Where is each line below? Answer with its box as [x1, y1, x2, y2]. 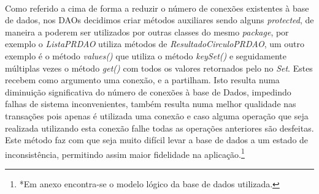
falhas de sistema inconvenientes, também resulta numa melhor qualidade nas [5, 97, 296, 110]
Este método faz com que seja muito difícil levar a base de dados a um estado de [5, 133, 309, 146]
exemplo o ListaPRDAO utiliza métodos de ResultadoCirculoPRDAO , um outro [5, 37, 305, 50]
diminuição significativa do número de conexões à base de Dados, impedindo [5, 85, 291, 98]
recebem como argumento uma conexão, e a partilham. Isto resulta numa [5, 73, 280, 86]
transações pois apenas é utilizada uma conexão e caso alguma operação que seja [5, 109, 309, 122]
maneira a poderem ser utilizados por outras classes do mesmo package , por [5, 25, 289, 38]
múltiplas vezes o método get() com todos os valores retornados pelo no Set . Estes [5, 61, 313, 74]
